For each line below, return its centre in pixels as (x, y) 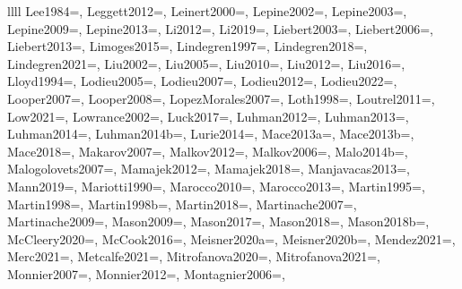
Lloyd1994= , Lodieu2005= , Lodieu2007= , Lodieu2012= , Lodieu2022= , (202, 81)
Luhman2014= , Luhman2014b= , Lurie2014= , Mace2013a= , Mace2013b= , (211, 134)
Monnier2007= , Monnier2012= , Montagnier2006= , (146, 273)
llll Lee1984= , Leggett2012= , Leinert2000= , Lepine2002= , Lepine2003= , (207, 11)
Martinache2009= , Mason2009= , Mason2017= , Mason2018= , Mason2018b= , (218, 221)
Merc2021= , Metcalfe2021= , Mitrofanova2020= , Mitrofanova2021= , (194, 256)
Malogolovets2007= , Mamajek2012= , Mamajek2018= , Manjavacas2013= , (209, 169)
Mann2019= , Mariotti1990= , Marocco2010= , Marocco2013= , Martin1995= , (216, 186)
